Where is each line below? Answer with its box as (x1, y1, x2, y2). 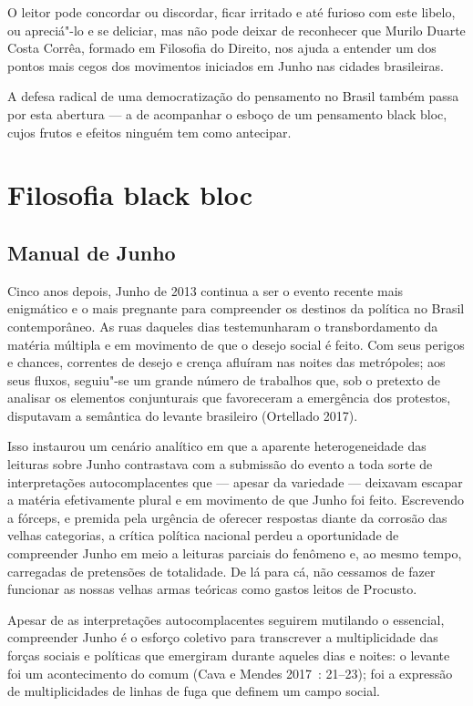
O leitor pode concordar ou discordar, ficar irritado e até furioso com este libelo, (7, 3, 456, 21)
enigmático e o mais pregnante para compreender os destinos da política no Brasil (7, 299, 465, 318)
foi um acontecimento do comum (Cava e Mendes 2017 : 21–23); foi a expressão (7, 663, 453, 682)
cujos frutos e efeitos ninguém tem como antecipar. (7, 122, 292, 141)
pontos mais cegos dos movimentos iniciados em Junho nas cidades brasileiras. (7, 56, 444, 75)
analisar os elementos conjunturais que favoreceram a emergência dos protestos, (7, 388, 451, 407)
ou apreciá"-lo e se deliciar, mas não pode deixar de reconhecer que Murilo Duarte (7, 20, 466, 39)
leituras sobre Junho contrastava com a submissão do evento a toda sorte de (7, 455, 433, 474)
